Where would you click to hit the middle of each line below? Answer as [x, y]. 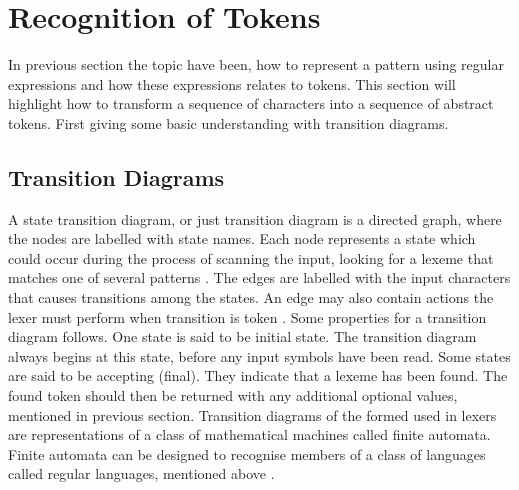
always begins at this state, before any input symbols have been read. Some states [259, 355]
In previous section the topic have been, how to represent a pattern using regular [256, 64]
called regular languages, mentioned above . [141, 473]
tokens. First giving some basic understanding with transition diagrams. [228, 122]
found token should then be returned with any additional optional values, [233, 395]
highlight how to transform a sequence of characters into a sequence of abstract [251, 103]
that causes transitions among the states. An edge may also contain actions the [251, 297]
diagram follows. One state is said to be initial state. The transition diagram [242, 336]
